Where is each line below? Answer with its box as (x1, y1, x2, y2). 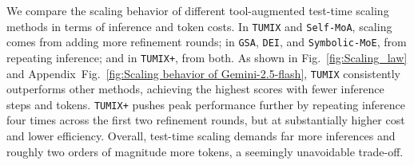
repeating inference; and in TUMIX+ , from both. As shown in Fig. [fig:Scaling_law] (6, 49, 408, 65)
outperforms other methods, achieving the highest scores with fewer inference (6, 81, 384, 97)
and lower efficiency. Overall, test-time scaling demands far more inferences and (6, 128, 396, 144)
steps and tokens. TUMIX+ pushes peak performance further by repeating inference (6, 96, 405, 112)
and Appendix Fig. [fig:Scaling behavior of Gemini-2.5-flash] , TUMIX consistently (6, 65, 401, 81)
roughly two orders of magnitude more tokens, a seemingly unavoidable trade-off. (6, 143, 404, 159)
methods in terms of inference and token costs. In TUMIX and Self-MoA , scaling (6, 18, 392, 34)
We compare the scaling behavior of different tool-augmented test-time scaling (6, 2, 389, 18)
